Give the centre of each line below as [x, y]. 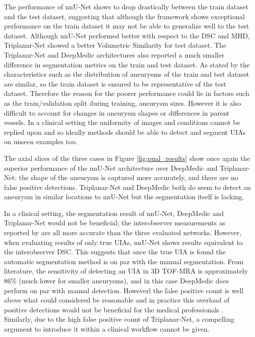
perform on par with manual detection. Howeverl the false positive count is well [124, 290]
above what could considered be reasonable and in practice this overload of [117, 300]
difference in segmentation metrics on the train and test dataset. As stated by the [127, 64]
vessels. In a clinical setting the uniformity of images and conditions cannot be [122, 122]
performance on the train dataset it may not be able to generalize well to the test [127, 26]
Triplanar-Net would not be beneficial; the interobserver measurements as [115, 223]
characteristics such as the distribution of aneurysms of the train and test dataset [127, 74]
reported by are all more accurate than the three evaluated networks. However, [123, 232]
